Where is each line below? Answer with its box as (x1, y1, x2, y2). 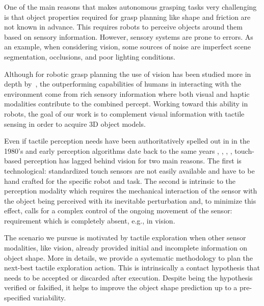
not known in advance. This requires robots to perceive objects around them (4, 21, 243, 32)
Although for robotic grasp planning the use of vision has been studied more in (4, 68, 251, 79)
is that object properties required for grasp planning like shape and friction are (4, 11, 251, 22)
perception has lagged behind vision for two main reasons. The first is (23, 155, 242, 166)
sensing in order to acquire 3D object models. (4, 118, 146, 129)
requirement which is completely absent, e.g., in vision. (4, 215, 175, 226)
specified (4, 292, 31, 303)
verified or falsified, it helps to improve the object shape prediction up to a (4, 282, 237, 293)
